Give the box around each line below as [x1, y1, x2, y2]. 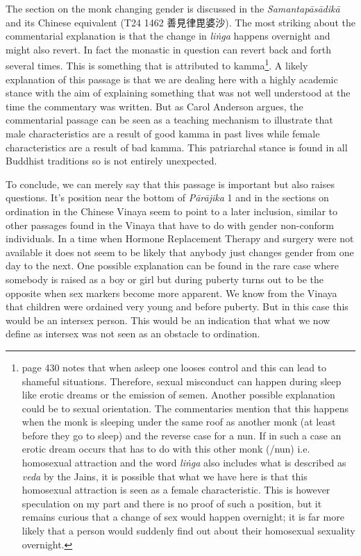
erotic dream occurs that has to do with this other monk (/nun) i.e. [22, 441, 310, 456]
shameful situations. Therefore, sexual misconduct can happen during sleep [22, 373, 342, 388]
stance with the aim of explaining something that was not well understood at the [6, 85, 351, 100]
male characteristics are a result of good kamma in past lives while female [6, 126, 320, 140]
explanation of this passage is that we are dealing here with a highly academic [6, 71, 338, 86]
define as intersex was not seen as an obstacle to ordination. [6, 326, 260, 341]
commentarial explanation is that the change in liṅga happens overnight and [6, 28, 330, 43]
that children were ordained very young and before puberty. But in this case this [6, 299, 349, 314]
